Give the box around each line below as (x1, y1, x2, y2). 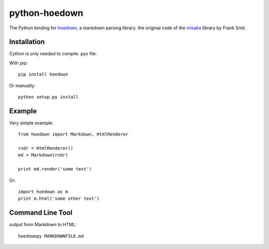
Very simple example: (9, 120, 54, 126)
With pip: (9, 60, 28, 66)
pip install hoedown (18, 72, 68, 77)
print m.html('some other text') (18, 196, 100, 201)
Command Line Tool (9, 209, 73, 217)
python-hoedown (9, 7, 83, 18)
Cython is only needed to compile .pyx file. (9, 51, 97, 57)
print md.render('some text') (18, 166, 92, 172)
